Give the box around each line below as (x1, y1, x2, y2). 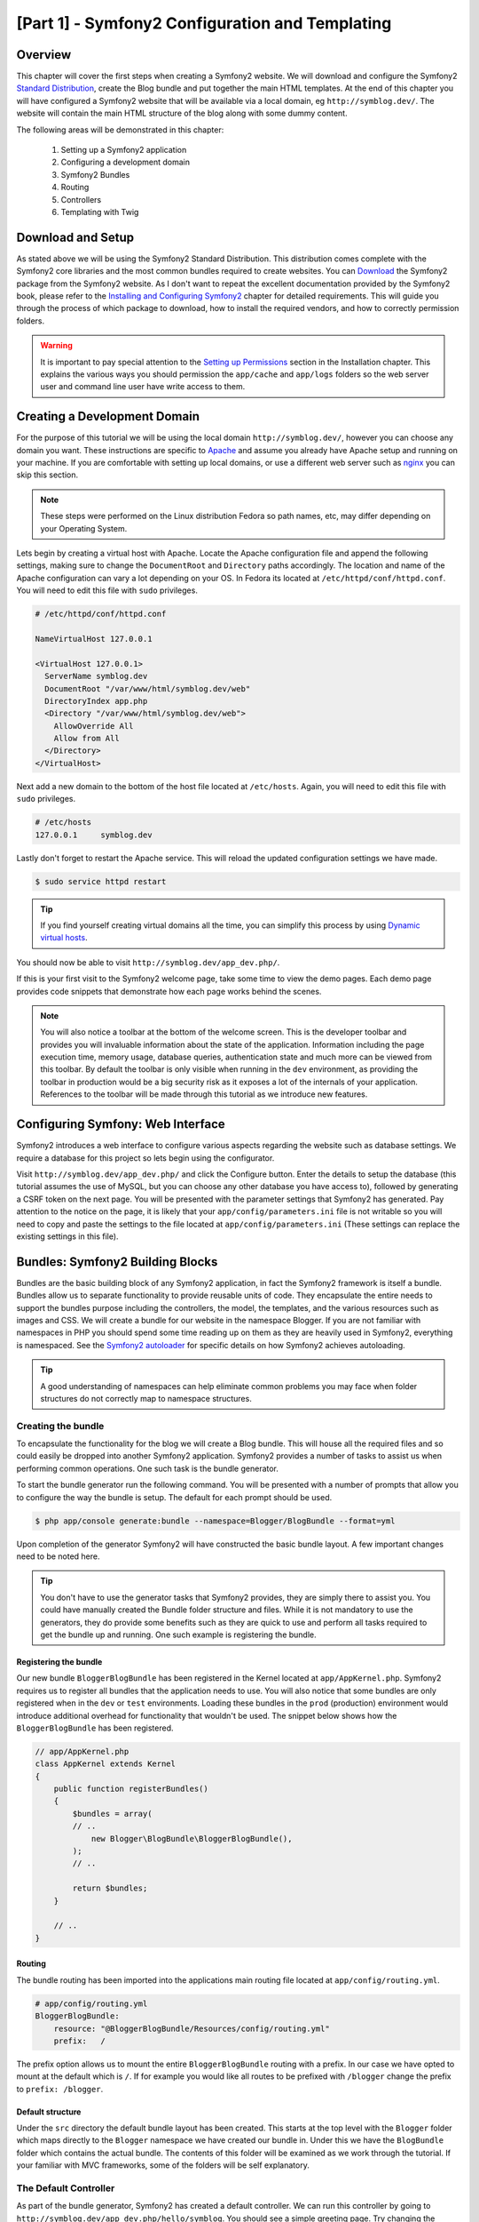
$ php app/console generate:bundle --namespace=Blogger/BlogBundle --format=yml (35, 1515, 396, 1526)
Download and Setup (16, 229, 135, 244)
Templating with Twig (60, 206, 139, 217)
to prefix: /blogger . (16, 2083, 104, 2094)
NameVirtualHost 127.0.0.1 (35, 634, 153, 643)
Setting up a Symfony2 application (60, 145, 187, 156)
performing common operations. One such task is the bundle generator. (16, 1463, 279, 1474)
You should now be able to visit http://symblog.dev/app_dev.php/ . (16, 956, 280, 968)
